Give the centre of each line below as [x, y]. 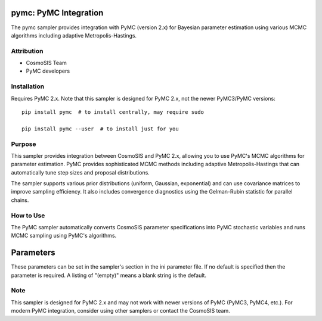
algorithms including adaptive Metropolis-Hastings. [74, 35]
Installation [28, 86]
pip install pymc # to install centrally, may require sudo [113, 112]
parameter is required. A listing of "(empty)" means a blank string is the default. [109, 275]
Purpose [24, 144]
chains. [20, 200]
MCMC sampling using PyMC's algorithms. [64, 236]
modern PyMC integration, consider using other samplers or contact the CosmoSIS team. [120, 311]
